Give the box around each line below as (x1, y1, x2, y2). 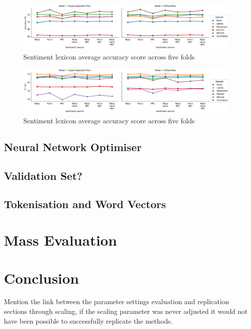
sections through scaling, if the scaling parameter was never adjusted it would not (4, 306, 248, 316)
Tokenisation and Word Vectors (4, 196, 166, 212)
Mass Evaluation (4, 230, 117, 250)
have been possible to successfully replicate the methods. (4, 315, 173, 326)
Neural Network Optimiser (4, 139, 142, 154)
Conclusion (4, 268, 79, 288)
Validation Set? (4, 168, 83, 183)
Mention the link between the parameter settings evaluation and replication (4, 296, 229, 307)
